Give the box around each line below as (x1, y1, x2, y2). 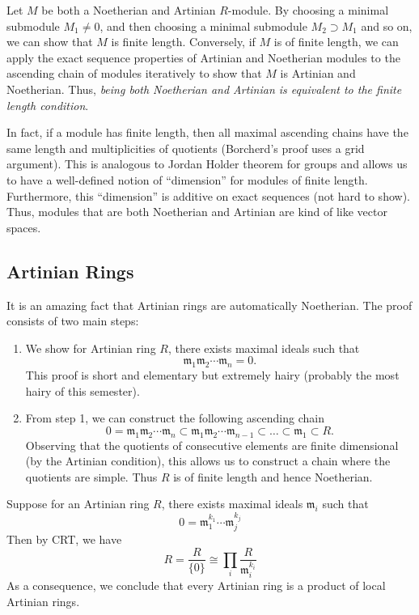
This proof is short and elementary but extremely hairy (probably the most (25, 367, 400, 384)
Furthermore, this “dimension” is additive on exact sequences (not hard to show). (6, 187, 410, 204)
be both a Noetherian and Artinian (41, 2, 216, 18)
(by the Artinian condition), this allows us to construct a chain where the (25, 452, 391, 469)
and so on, (361, 17, 413, 34)
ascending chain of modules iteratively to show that (6, 65, 262, 82)
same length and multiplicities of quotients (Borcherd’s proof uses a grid (6, 139, 365, 156)
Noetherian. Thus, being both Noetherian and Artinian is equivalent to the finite (6, 80, 402, 97)
